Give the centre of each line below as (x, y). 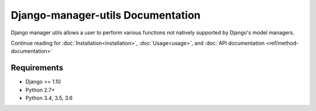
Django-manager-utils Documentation (106, 15)
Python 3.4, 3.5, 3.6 (49, 98)
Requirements (37, 68)
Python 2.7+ (40, 89)
